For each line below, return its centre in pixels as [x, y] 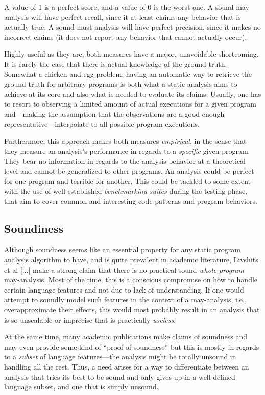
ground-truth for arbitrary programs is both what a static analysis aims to [121, 84]
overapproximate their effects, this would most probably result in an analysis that [132, 310]
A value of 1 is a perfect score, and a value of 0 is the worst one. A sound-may [127, 7]
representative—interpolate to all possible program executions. [102, 124]
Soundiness [34, 228]
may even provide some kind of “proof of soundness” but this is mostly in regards [132, 346]
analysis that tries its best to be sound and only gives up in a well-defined [120, 376]
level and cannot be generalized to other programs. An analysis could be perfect [129, 170]
